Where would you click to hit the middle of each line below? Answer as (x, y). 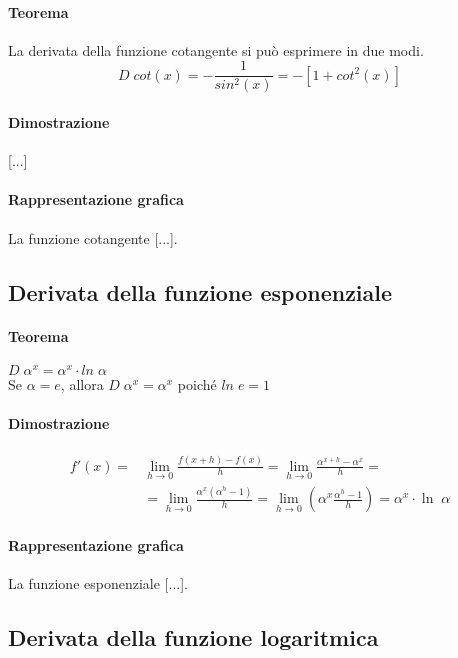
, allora (82, 383)
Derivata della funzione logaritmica (193, 636)
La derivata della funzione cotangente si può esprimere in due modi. (216, 49)
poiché (197, 383)
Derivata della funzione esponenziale (200, 291)
